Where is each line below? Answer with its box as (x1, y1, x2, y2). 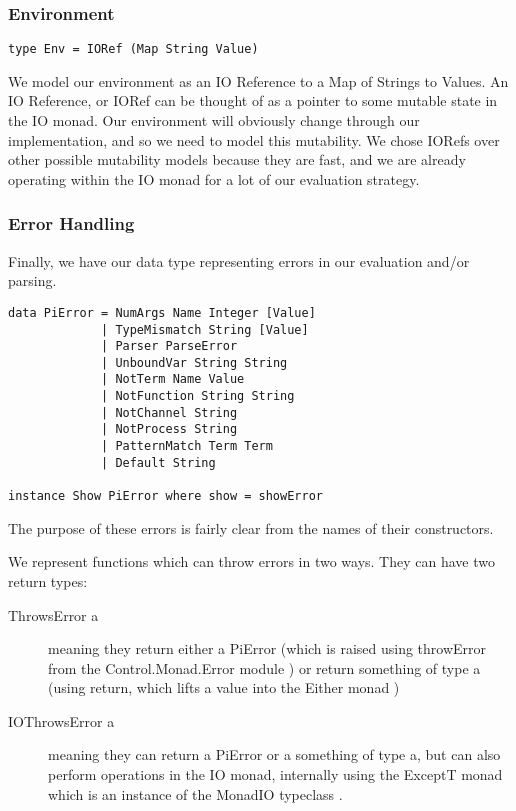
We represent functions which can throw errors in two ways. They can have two (8, 551, 495, 572)
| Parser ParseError (101, 339, 238, 354)
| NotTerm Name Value (101, 372, 245, 387)
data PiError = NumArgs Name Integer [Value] (8, 305, 316, 320)
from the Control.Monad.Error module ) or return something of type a (48, 657, 481, 678)
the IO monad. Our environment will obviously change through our (8, 110, 420, 131)
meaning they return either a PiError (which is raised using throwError (48, 638, 487, 659)
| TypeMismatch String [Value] (101, 322, 309, 337)
